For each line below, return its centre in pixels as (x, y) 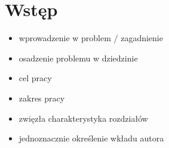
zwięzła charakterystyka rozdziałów (83, 118)
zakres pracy (42, 98)
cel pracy (35, 78)
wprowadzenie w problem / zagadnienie (91, 38)
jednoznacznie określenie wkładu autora (91, 138)
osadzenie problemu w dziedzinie (78, 58)
